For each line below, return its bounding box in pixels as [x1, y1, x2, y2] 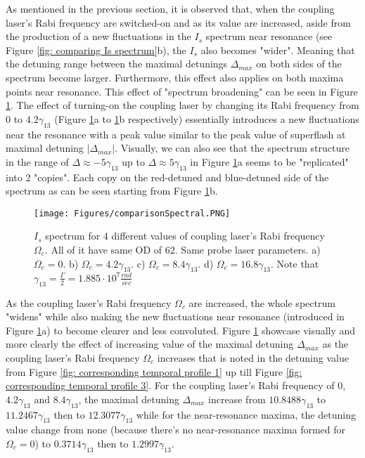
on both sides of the [256, 56, 342, 71]
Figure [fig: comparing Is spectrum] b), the [6, 42, 186, 57]
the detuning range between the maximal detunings [6, 56, 228, 71]
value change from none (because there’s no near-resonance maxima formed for [6, 422, 346, 437]
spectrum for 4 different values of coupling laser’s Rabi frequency [45, 228, 325, 243]
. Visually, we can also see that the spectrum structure [115, 140, 350, 155]
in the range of [6, 154, 69, 169]
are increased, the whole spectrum [188, 295, 335, 310]
